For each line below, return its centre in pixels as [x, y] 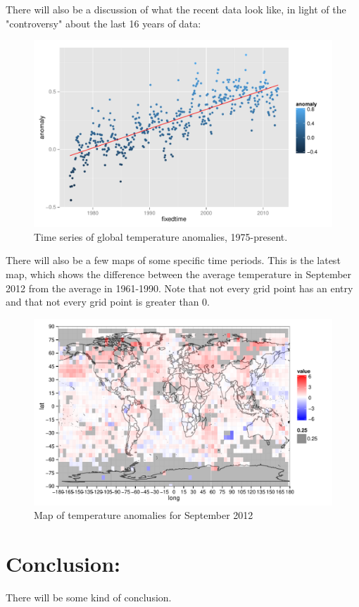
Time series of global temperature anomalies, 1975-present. [161, 236]
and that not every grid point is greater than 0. [108, 302]
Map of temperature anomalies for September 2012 [144, 515]
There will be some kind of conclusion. [89, 597]
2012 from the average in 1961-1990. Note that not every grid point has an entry [179, 288]
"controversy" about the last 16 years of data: [103, 23]
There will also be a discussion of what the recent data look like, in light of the [176, 9]
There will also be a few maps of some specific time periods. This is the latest [173, 260]
